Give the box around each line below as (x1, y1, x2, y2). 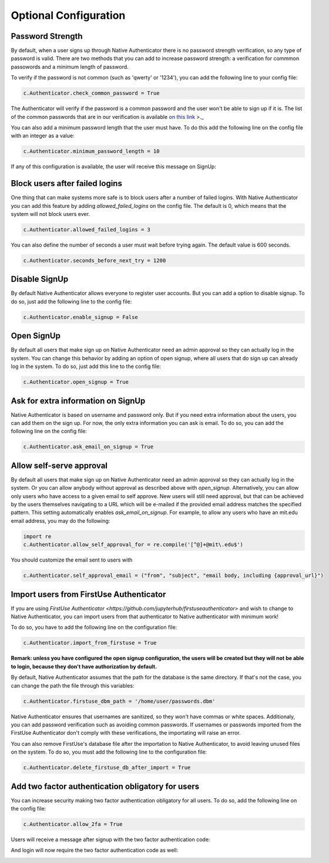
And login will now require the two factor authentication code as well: (11, 847, 179, 854)
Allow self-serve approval (11, 460, 108, 470)
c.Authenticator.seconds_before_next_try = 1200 (23, 257, 166, 264)
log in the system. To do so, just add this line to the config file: (11, 363, 162, 370)
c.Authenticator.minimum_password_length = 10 (23, 148, 160, 155)
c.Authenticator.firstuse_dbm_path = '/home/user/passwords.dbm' (23, 698, 216, 705)
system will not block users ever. (11, 211, 90, 218)
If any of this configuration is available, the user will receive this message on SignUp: (11, 163, 217, 170)
